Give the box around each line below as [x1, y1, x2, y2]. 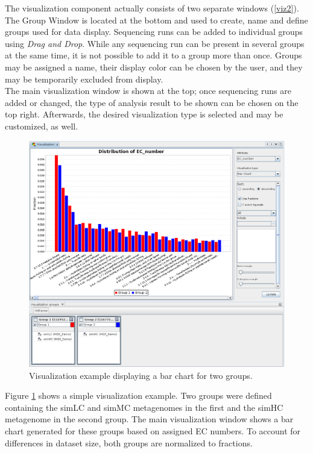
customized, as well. [5, 119, 78, 132]
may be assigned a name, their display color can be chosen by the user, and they [5, 60, 303, 73]
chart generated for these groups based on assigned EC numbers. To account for [5, 425, 301, 437]
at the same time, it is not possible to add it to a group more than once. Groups [5, 49, 302, 61]
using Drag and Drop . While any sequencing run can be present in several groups [5, 37, 305, 49]
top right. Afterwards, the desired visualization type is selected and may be [5, 108, 283, 120]
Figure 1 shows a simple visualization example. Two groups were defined [5, 389, 272, 402]
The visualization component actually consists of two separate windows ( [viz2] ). [5, 2, 299, 14]
